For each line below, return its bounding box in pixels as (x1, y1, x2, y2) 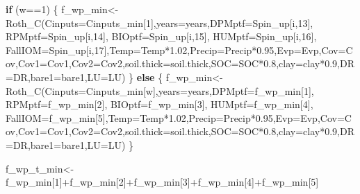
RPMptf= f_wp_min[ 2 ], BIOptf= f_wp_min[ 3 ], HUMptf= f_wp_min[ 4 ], (6, 97, 313, 112)
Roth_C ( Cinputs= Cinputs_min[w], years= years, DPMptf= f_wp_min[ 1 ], (6, 83, 314, 98)
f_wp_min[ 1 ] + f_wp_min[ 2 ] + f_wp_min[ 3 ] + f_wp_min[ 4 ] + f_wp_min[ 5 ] (6, 175, 319, 189)
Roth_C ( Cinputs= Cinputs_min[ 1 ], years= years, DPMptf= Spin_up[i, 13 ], (6, 15, 313, 30)
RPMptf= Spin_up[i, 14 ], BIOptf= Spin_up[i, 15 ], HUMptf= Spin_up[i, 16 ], (6, 29, 317, 44)
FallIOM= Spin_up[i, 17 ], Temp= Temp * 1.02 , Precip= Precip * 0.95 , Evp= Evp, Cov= (6, 42, 346, 57)
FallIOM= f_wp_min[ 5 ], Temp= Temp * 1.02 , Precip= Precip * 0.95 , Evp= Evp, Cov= (6, 110, 345, 125)
